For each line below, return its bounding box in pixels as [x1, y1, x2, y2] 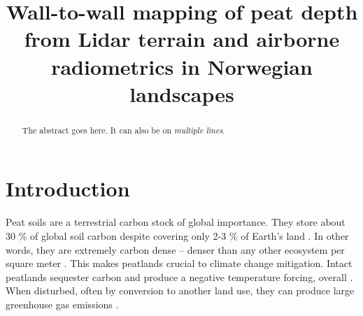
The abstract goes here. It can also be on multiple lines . [22, 124, 225, 136]
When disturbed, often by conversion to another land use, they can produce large [6, 283, 355, 298]
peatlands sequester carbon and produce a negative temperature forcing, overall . [6, 269, 353, 284]
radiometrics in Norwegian [51, 52, 313, 80]
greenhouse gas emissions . [6, 296, 119, 311]
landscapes [129, 79, 234, 108]
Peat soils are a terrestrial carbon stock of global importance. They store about [6, 215, 346, 229]
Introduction [6, 174, 130, 203]
